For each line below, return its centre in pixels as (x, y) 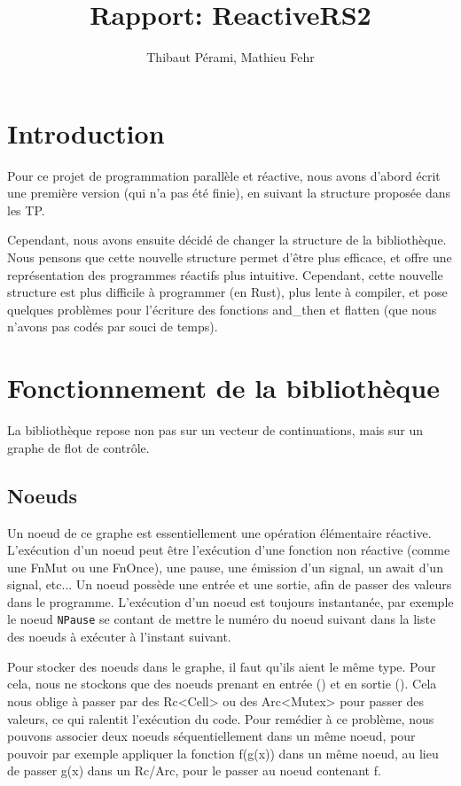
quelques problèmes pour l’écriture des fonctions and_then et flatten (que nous (222, 309)
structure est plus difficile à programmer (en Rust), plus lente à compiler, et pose (227, 292)
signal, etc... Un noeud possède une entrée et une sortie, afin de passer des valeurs (230, 584)
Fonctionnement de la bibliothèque (223, 388)
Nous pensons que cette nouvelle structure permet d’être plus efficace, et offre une (230, 257)
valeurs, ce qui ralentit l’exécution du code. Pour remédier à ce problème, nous (221, 718)
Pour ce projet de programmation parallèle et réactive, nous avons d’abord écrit (224, 175)
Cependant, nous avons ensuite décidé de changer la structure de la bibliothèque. (227, 240)
